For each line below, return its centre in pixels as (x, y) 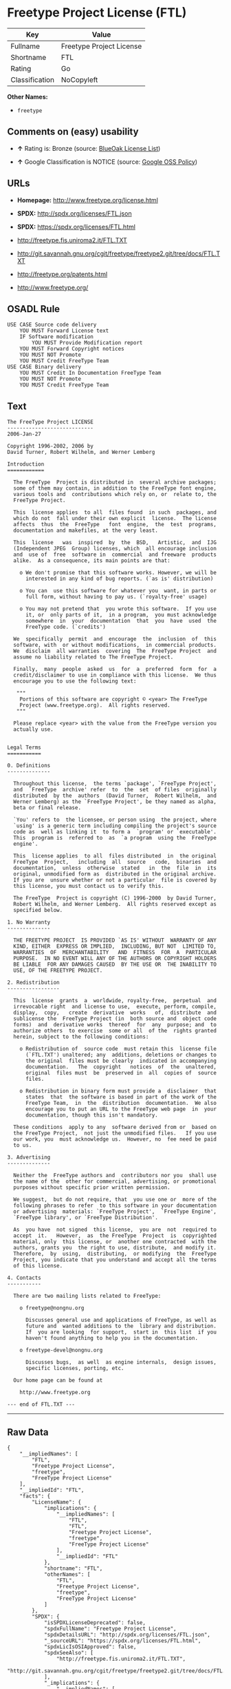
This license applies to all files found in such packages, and (115, 512)
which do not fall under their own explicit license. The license (115, 519)
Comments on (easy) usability (73, 132)
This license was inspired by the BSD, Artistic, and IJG (115, 543)
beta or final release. (47, 808)
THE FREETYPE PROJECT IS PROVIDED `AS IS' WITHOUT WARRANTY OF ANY (115, 941)
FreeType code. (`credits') (66, 627)
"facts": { (35, 1496)
